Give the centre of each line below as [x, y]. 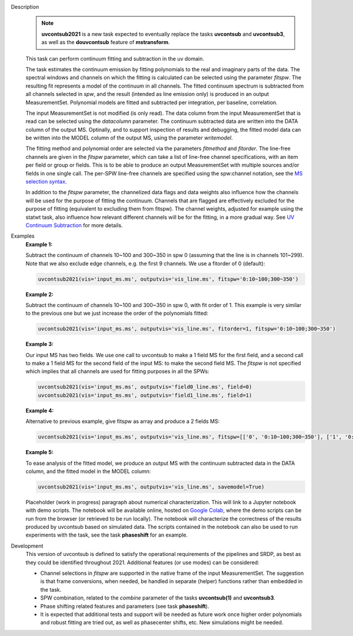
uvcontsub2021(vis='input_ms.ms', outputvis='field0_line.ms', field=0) [145, 387]
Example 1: [39, 244]
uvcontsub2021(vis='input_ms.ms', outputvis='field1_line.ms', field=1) [145, 395]
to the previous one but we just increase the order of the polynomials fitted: [117, 313]
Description [25, 7]
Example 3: [40, 344]
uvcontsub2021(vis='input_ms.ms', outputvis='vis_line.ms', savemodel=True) [151, 487]
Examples [23, 236]
